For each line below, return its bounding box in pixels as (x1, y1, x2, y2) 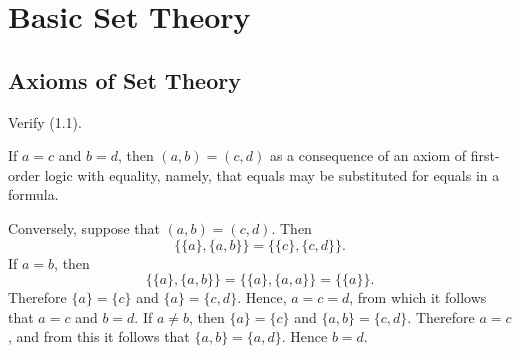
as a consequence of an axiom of (269, 145, 467, 166)
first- (470, 145, 500, 166)
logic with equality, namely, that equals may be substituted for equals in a (44, 164, 500, 185)
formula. (8, 184, 59, 205)
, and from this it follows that (8, 326, 190, 347)
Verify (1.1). (8, 111, 82, 132)
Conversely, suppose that (8, 217, 160, 238)
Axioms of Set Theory (8, 64, 241, 95)
